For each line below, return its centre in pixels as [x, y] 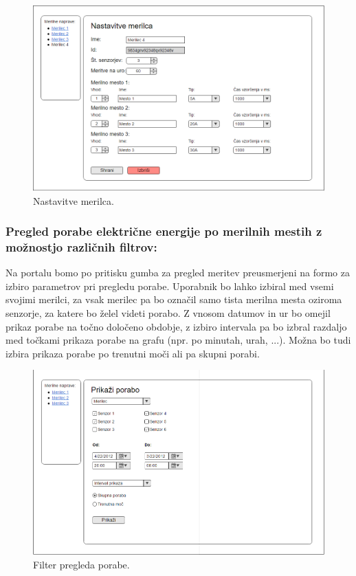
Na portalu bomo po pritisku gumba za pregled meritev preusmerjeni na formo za [178, 273]
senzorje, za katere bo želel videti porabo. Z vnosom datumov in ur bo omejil [168, 313]
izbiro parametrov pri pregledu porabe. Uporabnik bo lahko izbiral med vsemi [170, 286]
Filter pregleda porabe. [81, 564]
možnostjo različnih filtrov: [81, 247]
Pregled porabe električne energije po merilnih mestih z [164, 231]
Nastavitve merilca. [74, 200]
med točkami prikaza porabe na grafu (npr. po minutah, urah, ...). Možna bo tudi [178, 340]
